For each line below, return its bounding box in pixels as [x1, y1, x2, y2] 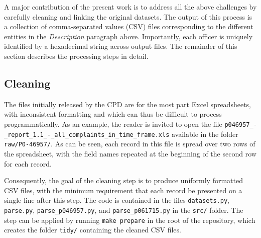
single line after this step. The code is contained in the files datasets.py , [4, 195, 229, 205]
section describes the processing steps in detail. [4, 50, 149, 61]
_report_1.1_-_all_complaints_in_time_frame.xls [4, 131, 170, 138]
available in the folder [171, 128, 238, 139]
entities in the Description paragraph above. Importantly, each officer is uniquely [4, 31, 253, 41]
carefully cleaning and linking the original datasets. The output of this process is [4, 11, 252, 22]
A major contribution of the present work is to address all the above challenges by [4, 2, 257, 12]
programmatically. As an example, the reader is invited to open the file [4, 118, 222, 129]
